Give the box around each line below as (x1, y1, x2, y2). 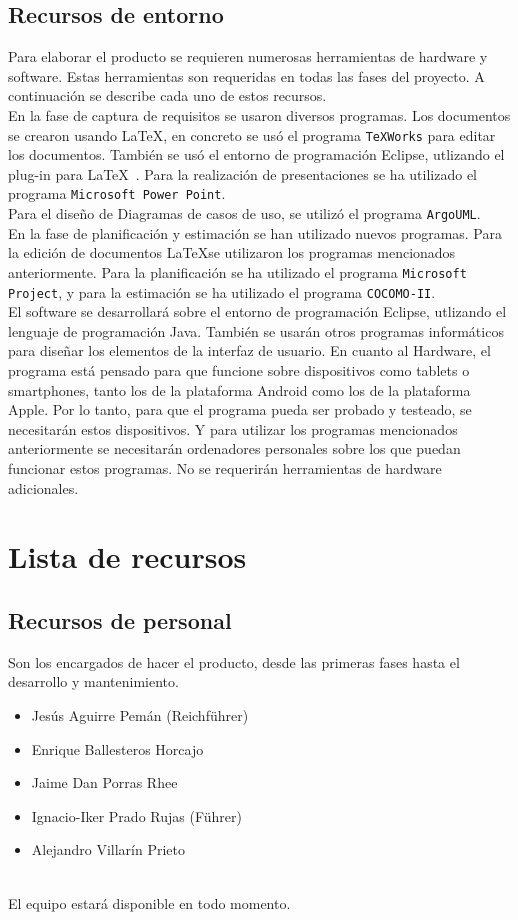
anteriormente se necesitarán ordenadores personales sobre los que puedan (8, 438, 461, 459)
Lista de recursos (8, 536, 247, 577)
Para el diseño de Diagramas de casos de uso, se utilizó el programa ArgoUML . (8, 203, 481, 224)
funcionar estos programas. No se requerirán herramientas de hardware (8, 457, 442, 478)
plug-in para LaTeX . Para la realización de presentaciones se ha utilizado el (8, 163, 477, 184)
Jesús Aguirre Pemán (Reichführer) (31, 704, 249, 725)
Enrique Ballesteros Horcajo (31, 738, 204, 759)
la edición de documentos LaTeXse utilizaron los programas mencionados (8, 242, 456, 263)
